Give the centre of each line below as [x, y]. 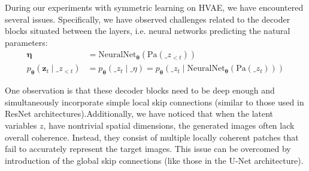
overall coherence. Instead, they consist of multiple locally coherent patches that [152, 137]
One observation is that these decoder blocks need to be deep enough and [140, 90]
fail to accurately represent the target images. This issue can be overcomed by [148, 149]
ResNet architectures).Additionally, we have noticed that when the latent [139, 114]
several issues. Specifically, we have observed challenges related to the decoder [148, 19]
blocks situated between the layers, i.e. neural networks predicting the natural [148, 31]
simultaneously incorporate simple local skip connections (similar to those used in [154, 102]
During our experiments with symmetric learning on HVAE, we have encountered [154, 7]
